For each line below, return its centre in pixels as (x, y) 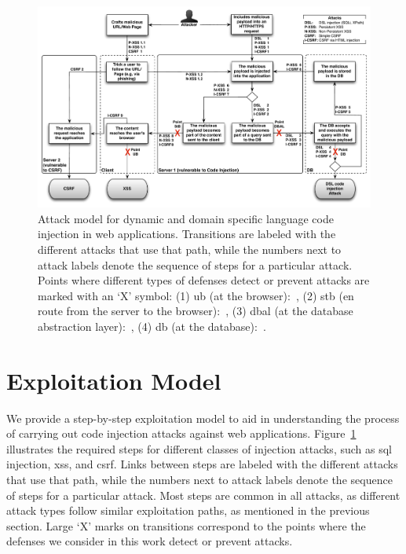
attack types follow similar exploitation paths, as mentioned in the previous (188, 510)
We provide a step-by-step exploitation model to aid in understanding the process (203, 418)
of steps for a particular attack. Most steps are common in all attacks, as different (203, 495)
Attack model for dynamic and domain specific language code (186, 218)
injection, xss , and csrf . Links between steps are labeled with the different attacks (202, 464)
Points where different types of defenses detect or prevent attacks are (204, 280)
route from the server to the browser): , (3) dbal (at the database (196, 311)
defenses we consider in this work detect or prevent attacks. (150, 541)
